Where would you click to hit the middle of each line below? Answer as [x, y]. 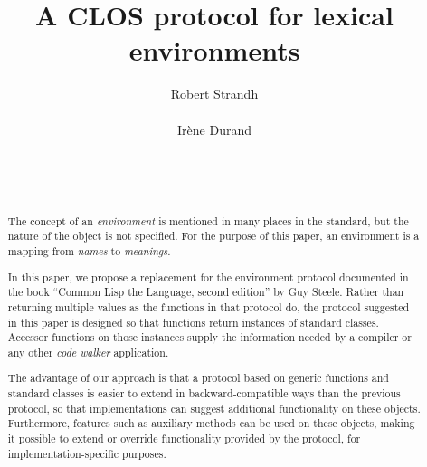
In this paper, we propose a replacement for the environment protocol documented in [208, 276]
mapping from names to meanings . [89, 250]
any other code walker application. [88, 352]
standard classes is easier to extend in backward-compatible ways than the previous [204, 393]
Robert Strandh [214, 94]
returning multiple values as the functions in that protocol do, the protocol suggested [209, 306]
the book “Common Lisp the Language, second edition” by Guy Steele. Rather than [206, 292]
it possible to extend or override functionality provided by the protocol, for [184, 438]
